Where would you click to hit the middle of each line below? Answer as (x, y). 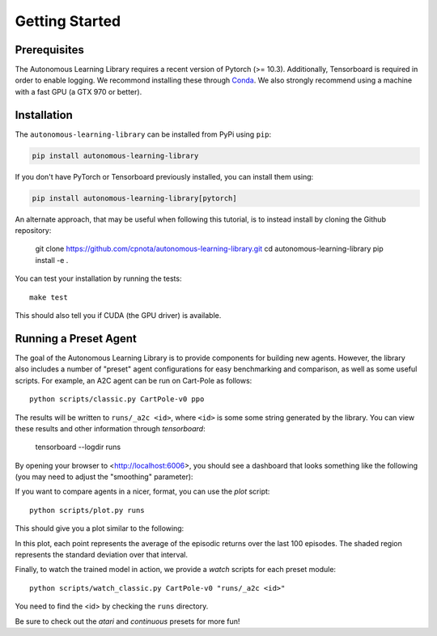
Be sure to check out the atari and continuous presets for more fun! (127, 621)
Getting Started (68, 21)
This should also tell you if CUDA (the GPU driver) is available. (118, 316)
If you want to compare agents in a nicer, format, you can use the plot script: (142, 492)
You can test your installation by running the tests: (98, 278)
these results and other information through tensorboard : (110, 428)
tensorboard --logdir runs (78, 447)
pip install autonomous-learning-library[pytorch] (135, 198)
